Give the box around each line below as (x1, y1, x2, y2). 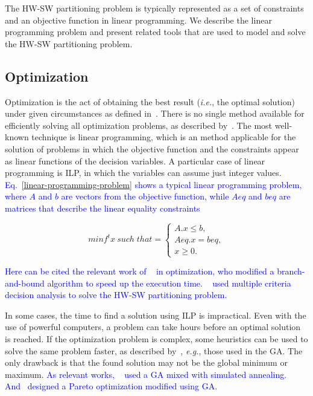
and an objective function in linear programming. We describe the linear (5, 13, 272, 26)
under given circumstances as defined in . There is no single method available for (5, 107, 305, 120)
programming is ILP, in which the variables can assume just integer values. (5, 166, 282, 179)
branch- (277, 265, 305, 278)
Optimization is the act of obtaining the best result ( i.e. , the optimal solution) (5, 95, 295, 108)
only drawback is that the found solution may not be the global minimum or (5, 356, 288, 369)
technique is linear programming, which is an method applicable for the (31, 131, 296, 143)
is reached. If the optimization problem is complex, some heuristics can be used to (5, 333, 308, 345)
